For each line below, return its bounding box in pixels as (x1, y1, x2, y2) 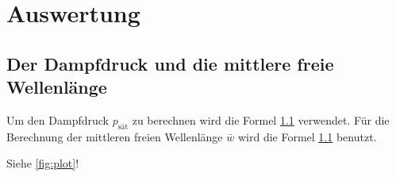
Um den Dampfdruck (6, 111, 109, 128)
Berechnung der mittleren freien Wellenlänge (6, 128, 223, 144)
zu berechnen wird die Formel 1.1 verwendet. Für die (132, 111, 390, 128)
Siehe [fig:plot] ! (6, 155, 79, 171)
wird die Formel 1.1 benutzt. (237, 128, 377, 144)
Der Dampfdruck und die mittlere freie (6, 51, 334, 75)
